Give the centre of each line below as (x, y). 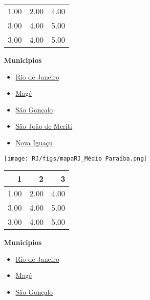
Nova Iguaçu (34, 142)
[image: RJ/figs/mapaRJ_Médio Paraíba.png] (76, 158)
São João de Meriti (44, 126)
